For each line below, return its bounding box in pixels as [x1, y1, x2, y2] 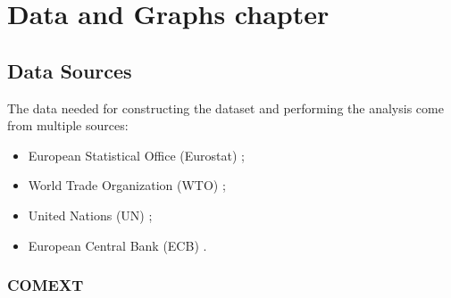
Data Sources [7, 56, 132, 84]
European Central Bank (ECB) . [28, 236, 207, 254]
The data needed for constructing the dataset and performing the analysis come [7, 98, 444, 117]
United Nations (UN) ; [28, 205, 153, 224]
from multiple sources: [7, 116, 129, 135]
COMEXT [7, 274, 84, 296]
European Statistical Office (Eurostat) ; [28, 145, 245, 164]
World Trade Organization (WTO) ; [28, 176, 226, 195]
